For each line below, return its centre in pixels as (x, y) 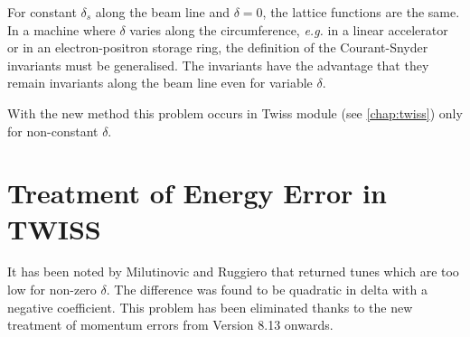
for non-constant (53, 131)
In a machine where (61, 29)
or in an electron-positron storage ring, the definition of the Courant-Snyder (218, 47)
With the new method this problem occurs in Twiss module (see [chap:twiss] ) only (235, 112)
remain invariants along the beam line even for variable (160, 83)
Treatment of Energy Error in (197, 193)
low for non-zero (52, 290)
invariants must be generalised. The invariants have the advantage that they (218, 65)
